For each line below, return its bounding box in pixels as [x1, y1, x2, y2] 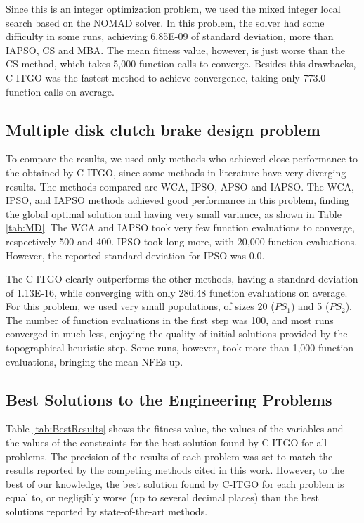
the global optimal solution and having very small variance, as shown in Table [6, 206, 342, 221]
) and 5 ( [290, 299, 330, 314]
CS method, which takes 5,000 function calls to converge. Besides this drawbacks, [6, 56, 356, 71]
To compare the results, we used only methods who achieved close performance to [6, 151, 358, 166]
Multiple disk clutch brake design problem [6, 118, 320, 140]
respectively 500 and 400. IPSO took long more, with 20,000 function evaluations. [6, 233, 358, 248]
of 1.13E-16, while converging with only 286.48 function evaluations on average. [6, 285, 348, 299]
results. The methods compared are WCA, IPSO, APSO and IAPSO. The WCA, [6, 179, 354, 193]
